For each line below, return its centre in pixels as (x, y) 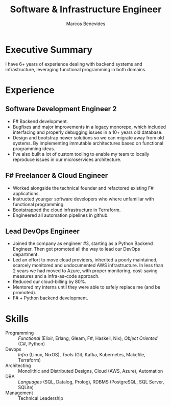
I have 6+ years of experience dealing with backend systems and (74, 64)
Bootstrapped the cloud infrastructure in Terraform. (67, 210)
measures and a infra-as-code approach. (56, 276)
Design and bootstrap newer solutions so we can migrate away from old (88, 137)
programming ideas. (34, 148)
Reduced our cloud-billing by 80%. (50, 282)
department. (26, 254)
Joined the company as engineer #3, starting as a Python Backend (83, 243)
